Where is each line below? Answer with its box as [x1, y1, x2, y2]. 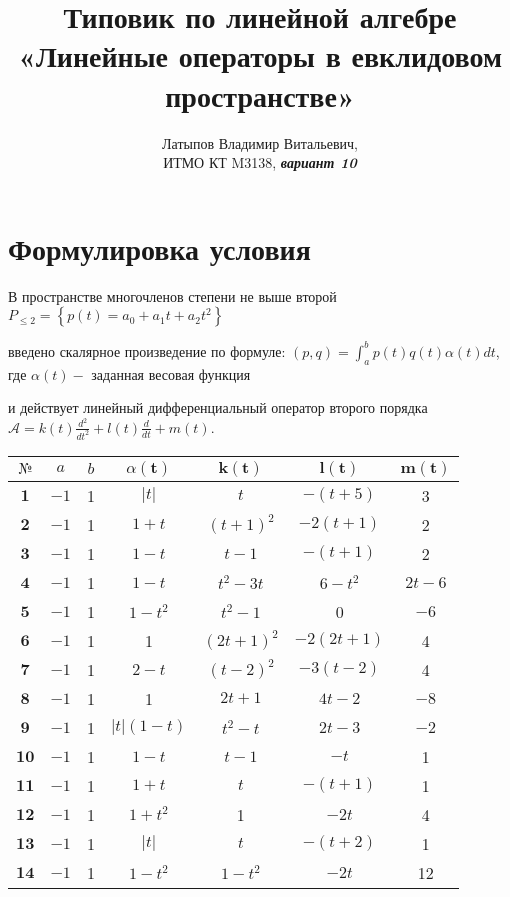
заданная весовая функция [91, 363, 251, 384]
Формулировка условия [8, 227, 311, 268]
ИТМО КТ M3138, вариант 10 [163, 152, 357, 173]
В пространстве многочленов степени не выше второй [8, 285, 337, 306]
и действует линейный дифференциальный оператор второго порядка [8, 397, 428, 418]
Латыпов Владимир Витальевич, [162, 132, 358, 153]
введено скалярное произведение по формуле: [8, 340, 286, 361]
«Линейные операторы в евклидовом [18, 35, 502, 76]
